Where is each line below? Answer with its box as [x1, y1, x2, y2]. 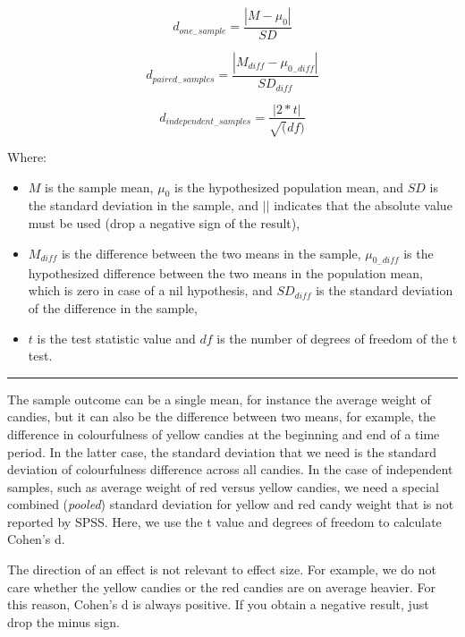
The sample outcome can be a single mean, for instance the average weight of [7, 389, 431, 408]
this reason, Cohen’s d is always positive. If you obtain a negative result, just [7, 595, 429, 614]
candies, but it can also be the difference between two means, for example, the [7, 407, 435, 426]
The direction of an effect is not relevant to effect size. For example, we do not [7, 560, 436, 579]
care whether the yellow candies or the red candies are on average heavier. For [7, 577, 435, 596]
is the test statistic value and [37, 328, 196, 347]
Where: [7, 147, 46, 166]
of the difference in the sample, [28, 298, 198, 317]
